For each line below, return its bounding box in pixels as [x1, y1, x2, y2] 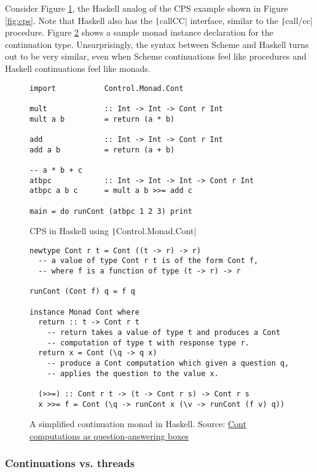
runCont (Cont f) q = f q [29, 287, 135, 296]
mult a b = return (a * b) [29, 114, 175, 124]
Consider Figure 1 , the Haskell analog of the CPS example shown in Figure [5, 2, 288, 14]
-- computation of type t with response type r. [47, 338, 249, 347]
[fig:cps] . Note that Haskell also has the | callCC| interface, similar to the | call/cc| [5, 14, 313, 26]
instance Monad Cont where [29, 307, 139, 317]
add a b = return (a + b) [29, 145, 175, 154]
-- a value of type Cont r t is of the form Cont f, [38, 256, 259, 265]
